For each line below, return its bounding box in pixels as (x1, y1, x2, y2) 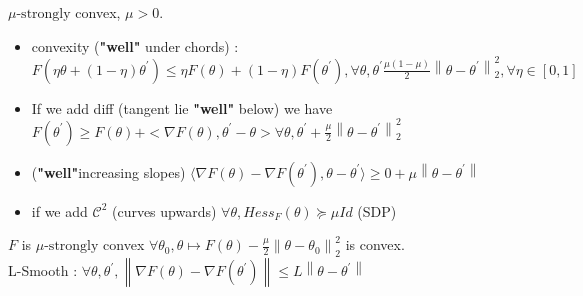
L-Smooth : (8, 260, 78, 281)
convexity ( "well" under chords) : (31, 35, 239, 56)
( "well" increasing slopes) (31, 161, 186, 182)
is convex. (345, 234, 405, 255)
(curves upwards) (111, 200, 217, 221)
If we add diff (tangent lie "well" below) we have (31, 97, 333, 118)
